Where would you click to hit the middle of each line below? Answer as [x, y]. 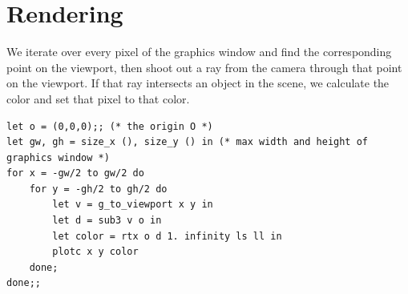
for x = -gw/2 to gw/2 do [75, 173]
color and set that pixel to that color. [98, 98]
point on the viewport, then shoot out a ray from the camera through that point [204, 67]
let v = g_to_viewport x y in [133, 205]
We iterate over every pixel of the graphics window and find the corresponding [199, 52]
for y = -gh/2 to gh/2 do [98, 189]
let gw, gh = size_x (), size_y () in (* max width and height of [188, 142]
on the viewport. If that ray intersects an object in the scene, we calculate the [198, 83]
